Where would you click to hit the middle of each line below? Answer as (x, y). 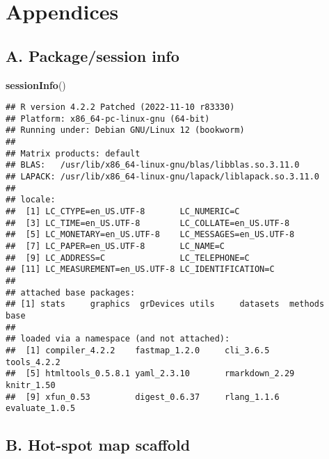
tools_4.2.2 (33, 362)
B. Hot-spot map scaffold (98, 445)
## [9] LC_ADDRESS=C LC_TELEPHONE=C (128, 258)
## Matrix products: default (73, 153)
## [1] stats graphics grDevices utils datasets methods (165, 304)
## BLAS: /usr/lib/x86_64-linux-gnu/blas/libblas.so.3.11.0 (153, 165)
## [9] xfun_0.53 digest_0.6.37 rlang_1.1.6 (143, 397)
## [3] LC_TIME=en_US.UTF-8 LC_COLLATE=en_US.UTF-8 (148, 223)
